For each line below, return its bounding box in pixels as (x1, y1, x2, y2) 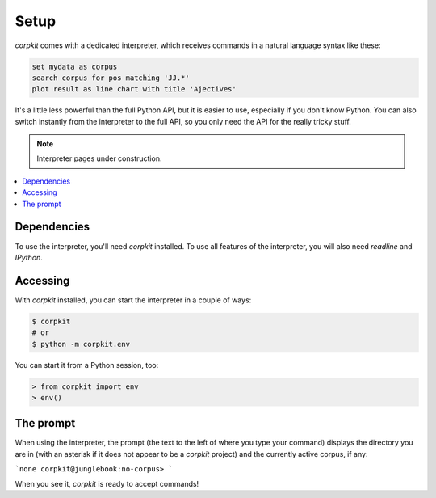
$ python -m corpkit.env (31, 340, 131, 348)
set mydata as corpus (31, 61, 118, 71)
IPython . (15, 252, 44, 262)
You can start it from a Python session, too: (15, 360, 159, 369)
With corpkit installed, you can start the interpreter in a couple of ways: (15, 295, 252, 305)
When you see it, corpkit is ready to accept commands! (15, 479, 199, 488)
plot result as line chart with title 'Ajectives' (31, 85, 237, 94)
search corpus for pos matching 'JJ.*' (31, 73, 190, 82)
